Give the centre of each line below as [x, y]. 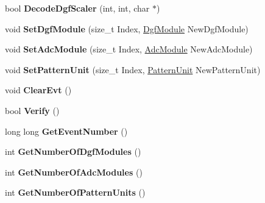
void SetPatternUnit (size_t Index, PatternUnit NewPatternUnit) [133, 69]
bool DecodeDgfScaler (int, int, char [77, 8]
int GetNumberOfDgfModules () [73, 151]
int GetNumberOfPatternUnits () [75, 192]
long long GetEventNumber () [66, 131]
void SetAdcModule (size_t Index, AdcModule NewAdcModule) [129, 49]
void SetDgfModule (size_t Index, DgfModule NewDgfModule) [127, 28]
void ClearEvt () [38, 90]
